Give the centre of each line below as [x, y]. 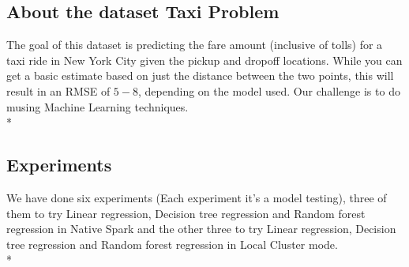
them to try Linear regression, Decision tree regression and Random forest [186, 213]
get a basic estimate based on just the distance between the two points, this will [200, 75]
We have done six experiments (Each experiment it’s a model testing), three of [197, 197]
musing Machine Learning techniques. [98, 106]
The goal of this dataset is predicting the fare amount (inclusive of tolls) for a [195, 45]
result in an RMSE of [58, 90]
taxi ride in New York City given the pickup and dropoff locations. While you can [204, 60]
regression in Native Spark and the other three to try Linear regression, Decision [201, 229]
